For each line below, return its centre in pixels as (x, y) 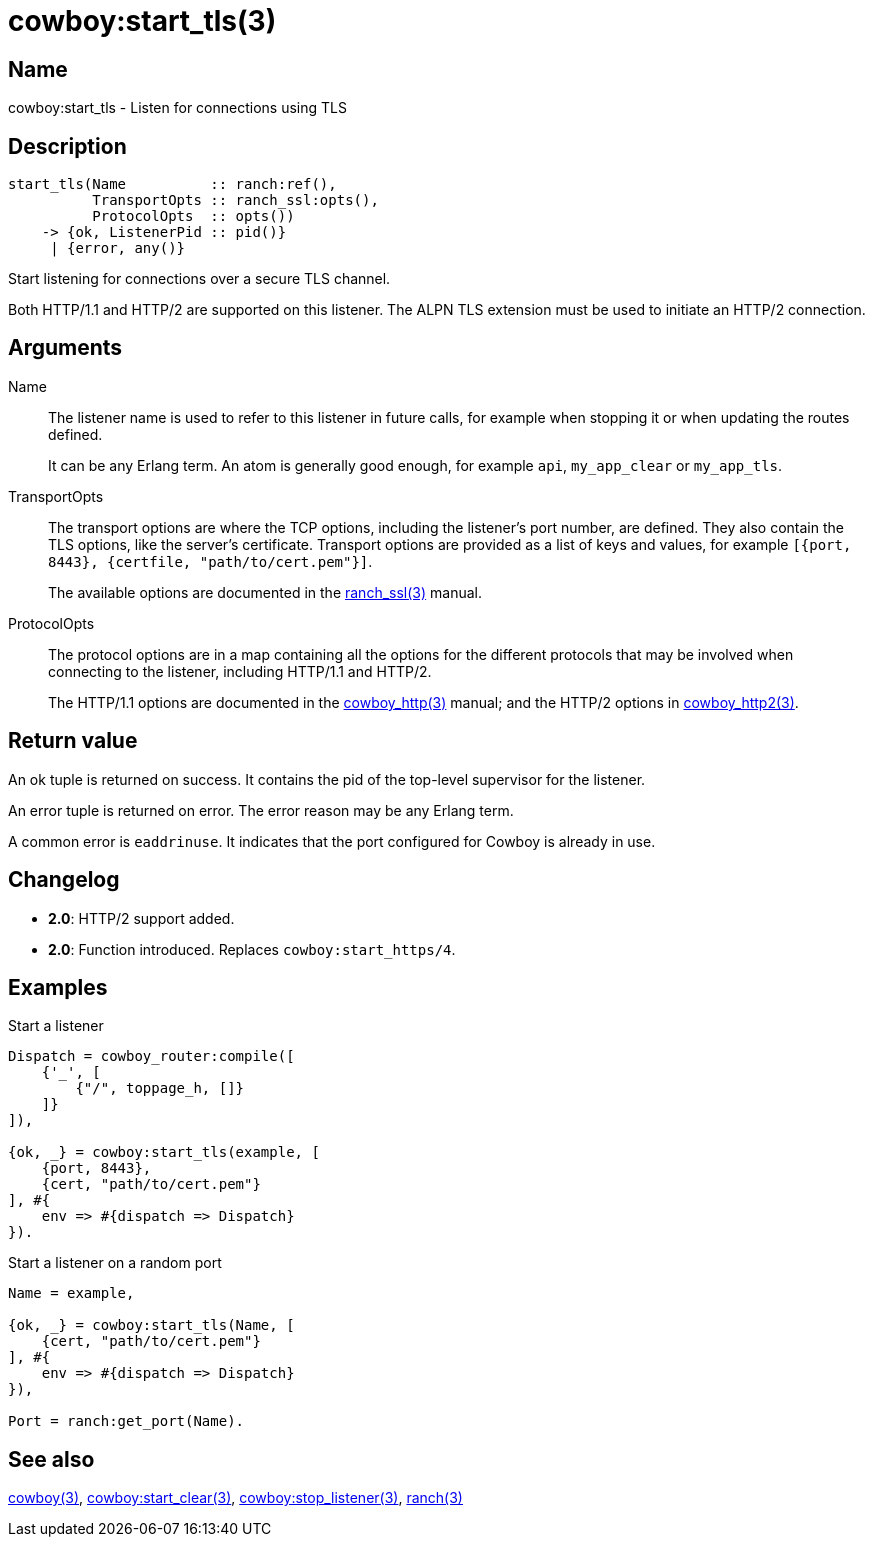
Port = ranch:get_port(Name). (126, 1421)
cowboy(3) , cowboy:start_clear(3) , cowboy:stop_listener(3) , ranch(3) (235, 1498)
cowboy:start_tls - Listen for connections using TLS (177, 108)
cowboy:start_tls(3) (142, 21)
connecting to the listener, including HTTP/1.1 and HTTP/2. (240, 671)
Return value (73, 741)
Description (67, 146)
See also (51, 1459)
